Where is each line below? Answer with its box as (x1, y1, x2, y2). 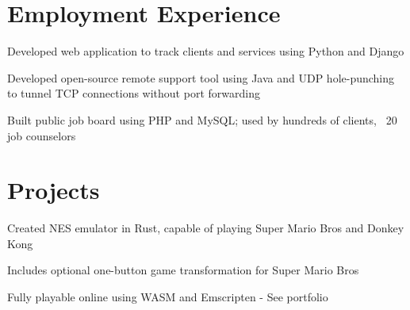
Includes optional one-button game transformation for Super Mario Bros (7, 262, 359, 278)
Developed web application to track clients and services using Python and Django (7, 43, 404, 59)
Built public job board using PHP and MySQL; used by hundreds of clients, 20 (7, 111, 397, 128)
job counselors (7, 127, 76, 144)
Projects (7, 174, 100, 206)
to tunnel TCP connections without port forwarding (7, 85, 260, 101)
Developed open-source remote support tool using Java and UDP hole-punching (7, 69, 395, 86)
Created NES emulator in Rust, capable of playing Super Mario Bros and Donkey (7, 220, 404, 236)
